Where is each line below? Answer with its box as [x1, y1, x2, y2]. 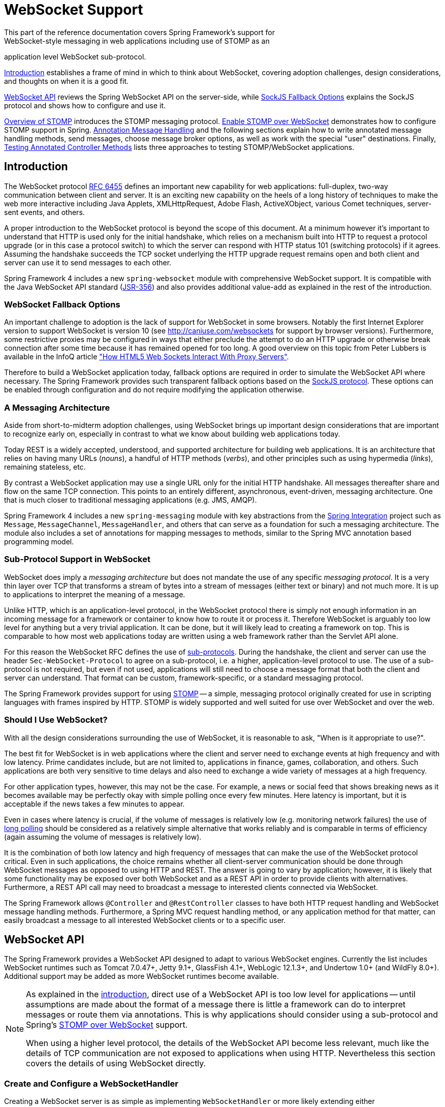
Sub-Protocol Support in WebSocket [4, 554, 150, 565]
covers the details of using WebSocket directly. [26, 1058, 206, 1069]
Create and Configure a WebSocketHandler [4, 1078, 178, 1089]
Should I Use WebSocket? [4, 715, 108, 725]
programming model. [4, 537, 74, 546]
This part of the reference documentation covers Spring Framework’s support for [4, 27, 275, 37]
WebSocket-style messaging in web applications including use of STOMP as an [4, 36, 270, 45]
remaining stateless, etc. [4, 463, 86, 472]
